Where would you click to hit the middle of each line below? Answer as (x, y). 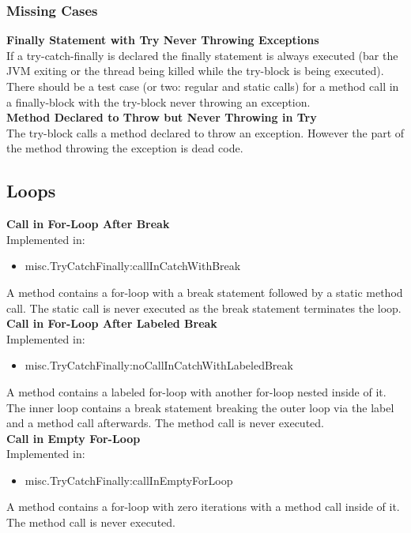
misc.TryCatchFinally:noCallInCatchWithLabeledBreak (159, 365)
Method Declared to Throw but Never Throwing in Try (162, 117)
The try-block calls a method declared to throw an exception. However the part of (205, 132)
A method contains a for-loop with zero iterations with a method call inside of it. (203, 507)
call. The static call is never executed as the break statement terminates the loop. (204, 308)
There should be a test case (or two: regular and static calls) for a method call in (203, 86)
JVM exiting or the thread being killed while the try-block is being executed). (195, 71)
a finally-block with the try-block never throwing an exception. (158, 101)
